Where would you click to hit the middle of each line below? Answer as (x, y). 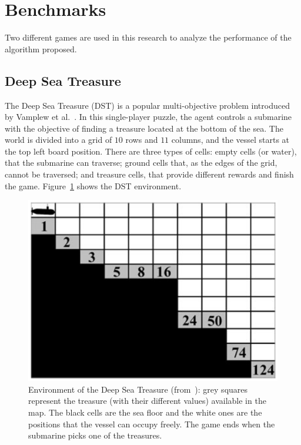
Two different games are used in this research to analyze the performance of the (148, 37)
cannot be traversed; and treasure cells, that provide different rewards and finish (149, 174)
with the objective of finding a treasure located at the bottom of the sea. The (144, 128)
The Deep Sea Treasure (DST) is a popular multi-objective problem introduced (147, 105)
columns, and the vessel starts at (230, 140)
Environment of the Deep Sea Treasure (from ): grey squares (138, 389)
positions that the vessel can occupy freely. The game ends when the (152, 424)
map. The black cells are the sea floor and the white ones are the (145, 412)
